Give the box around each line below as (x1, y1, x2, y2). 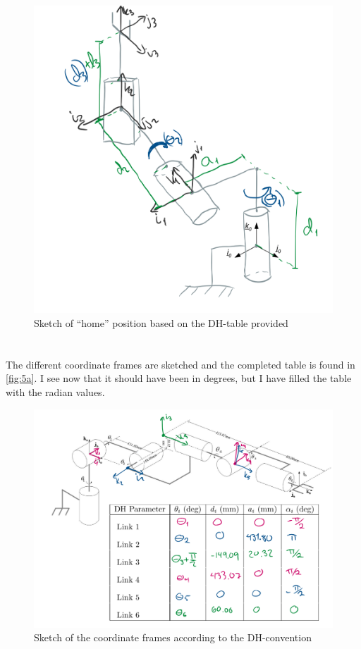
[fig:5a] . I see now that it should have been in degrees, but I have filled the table (6, 371, 352, 385)
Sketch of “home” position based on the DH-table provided (34, 315, 288, 330)
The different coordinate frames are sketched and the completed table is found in (6, 357, 355, 371)
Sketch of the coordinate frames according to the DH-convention (34, 630, 312, 645)
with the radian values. (6, 384, 105, 399)
